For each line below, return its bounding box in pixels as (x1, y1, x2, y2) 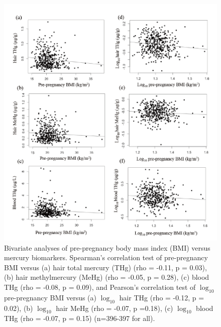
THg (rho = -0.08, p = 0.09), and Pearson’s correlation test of (4, 282, 196, 292)
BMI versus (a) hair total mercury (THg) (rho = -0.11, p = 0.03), (4, 262, 207, 272)
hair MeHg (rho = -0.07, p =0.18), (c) (56, 302, 173, 313)
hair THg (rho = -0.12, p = (119, 292, 204, 302)
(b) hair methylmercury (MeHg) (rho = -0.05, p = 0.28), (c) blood (4, 272, 209, 282)
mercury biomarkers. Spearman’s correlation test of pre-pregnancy (4, 252, 208, 263)
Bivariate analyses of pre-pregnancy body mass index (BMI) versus (4, 242, 210, 253)
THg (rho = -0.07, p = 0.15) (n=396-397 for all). (4, 313, 155, 323)
